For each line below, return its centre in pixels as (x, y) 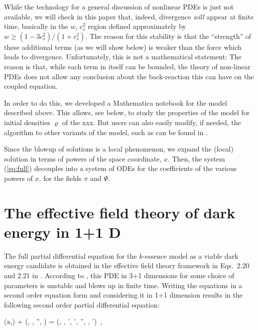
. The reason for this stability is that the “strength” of (168, 36)
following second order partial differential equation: (82, 304)
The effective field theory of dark (120, 212)
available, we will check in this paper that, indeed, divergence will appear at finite (129, 16)
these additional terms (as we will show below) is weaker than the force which (123, 47)
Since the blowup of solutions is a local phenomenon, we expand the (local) (119, 149)
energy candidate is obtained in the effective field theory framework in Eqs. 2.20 (127, 265)
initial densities (27, 122)
